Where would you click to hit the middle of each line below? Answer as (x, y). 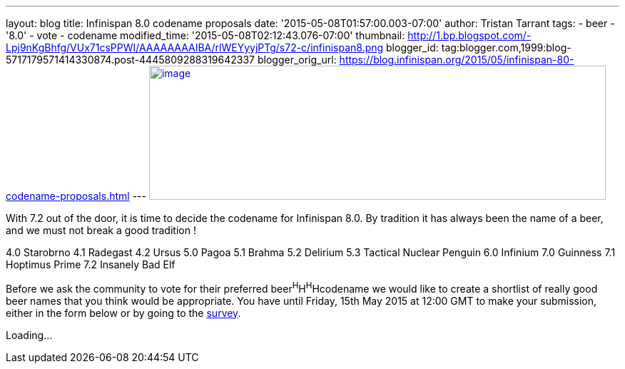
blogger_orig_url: (297, 60)
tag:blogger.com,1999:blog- (506, 47)
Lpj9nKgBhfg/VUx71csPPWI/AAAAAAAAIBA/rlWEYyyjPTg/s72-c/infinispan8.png (195, 47)
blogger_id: (412, 47)
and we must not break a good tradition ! (101, 230)
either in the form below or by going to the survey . (123, 313)
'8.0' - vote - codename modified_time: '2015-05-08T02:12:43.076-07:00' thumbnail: (205, 35)
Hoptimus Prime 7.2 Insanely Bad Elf (91, 264)
